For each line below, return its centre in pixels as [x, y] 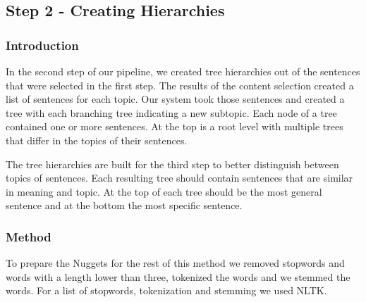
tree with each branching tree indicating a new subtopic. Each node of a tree [171, 112]
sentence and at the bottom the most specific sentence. [124, 205]
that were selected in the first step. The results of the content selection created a [180, 85]
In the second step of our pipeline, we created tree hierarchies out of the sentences [183, 71]
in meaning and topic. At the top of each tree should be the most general [164, 191]
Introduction [42, 45]
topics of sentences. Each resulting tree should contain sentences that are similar [179, 178]
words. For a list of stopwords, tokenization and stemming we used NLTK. [166, 290]
